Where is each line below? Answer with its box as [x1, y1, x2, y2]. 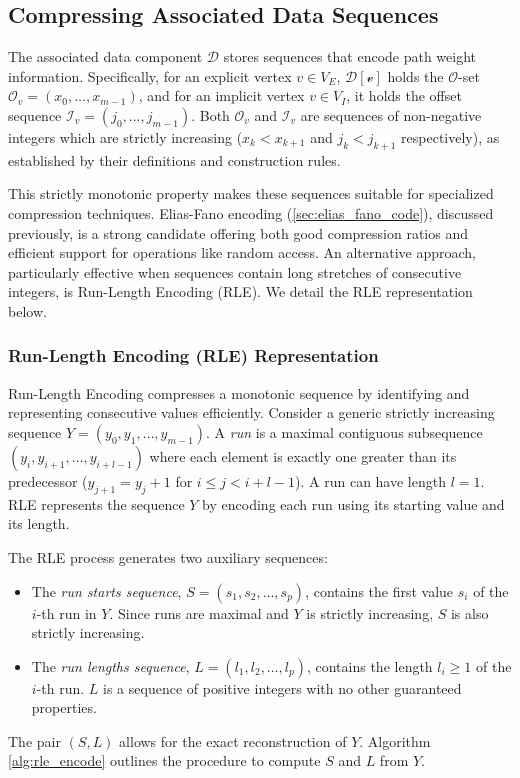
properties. [31, 697, 97, 718]
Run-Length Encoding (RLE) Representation [8, 343, 379, 368]
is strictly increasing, [306, 602, 434, 623]
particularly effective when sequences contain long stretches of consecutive [8, 261, 462, 282]
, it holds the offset [346, 85, 462, 106]
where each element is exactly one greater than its [149, 445, 457, 466]
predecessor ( [8, 470, 88, 491]
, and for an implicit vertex [138, 85, 305, 106]
